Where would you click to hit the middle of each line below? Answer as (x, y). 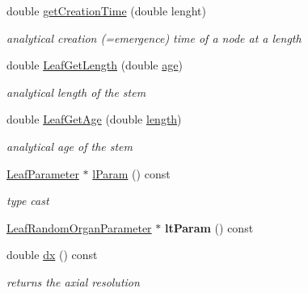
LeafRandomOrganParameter (79, 227)
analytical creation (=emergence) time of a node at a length (154, 38)
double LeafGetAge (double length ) (94, 119)
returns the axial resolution (73, 281)
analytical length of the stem (76, 92)
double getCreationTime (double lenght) (107, 10)
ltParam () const (209, 227)
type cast (28, 201)
